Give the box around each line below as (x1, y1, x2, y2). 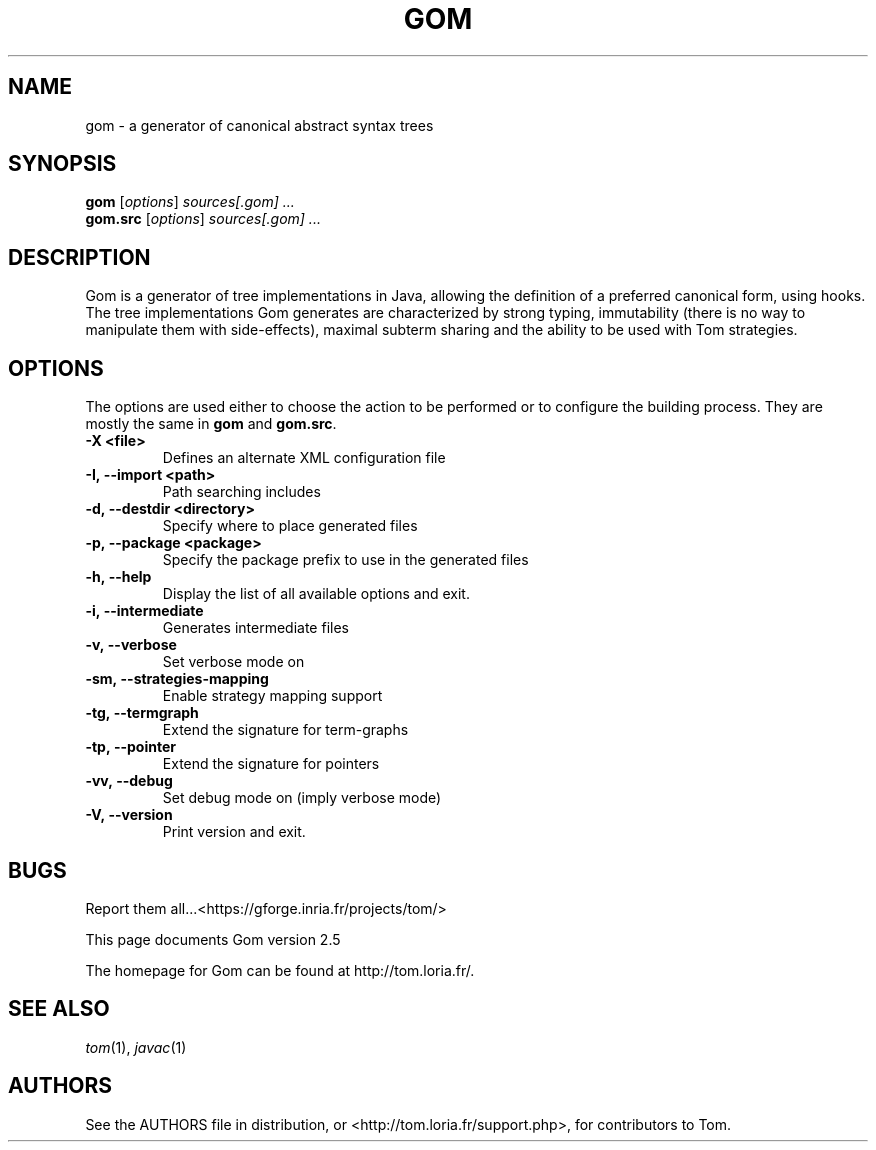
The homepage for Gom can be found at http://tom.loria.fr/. (85, 961, 475, 979)
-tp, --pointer (85, 738, 176, 756)
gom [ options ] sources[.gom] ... (85, 193, 295, 211)
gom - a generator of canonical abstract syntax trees (85, 116, 434, 134)
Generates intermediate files (162, 619, 349, 637)
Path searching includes (162, 483, 321, 501)
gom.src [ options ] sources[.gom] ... (85, 210, 321, 228)
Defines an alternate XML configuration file (162, 449, 446, 467)
